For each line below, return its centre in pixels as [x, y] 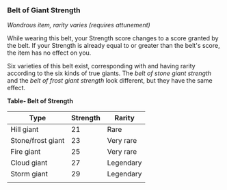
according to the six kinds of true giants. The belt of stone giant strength [109, 73]
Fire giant [26, 152]
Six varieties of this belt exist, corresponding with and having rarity [102, 66]
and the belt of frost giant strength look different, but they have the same [110, 81]
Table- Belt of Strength [40, 101]
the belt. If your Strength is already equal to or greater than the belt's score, [113, 46]
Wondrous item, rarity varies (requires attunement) [79, 25]
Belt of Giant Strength [44, 10]
